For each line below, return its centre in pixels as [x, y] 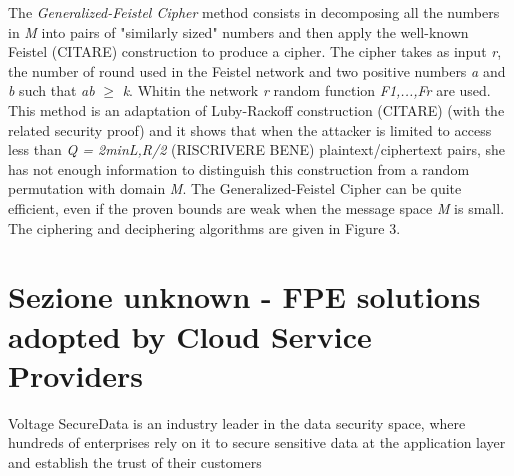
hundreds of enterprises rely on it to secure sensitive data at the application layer [257, 442]
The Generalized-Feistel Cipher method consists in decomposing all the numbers [254, 12]
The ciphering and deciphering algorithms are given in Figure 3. [204, 227]
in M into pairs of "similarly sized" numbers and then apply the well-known [238, 31]
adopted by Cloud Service [190, 335]
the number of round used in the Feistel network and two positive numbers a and [257, 70]
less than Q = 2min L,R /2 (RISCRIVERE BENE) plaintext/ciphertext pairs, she [256, 149]
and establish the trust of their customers [135, 461]
